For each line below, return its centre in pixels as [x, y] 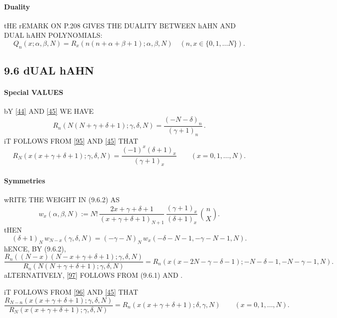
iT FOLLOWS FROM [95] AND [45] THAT [71, 140]
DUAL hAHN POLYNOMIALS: [53, 35]
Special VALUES [34, 92]
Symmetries [25, 180]
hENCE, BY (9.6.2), [35, 248]
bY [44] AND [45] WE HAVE [49, 111]
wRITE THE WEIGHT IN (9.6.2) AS [62, 199]
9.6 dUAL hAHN [49, 70]
